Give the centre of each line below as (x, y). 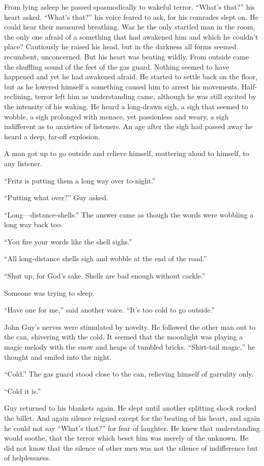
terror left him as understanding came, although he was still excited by (145, 96)
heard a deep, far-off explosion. (52, 136)
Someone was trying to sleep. (49, 292)
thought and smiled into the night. (58, 356)
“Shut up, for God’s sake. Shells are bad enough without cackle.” (105, 276)
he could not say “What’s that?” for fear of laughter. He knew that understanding (132, 428)
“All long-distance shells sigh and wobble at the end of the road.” (106, 258)
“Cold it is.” (23, 391)
